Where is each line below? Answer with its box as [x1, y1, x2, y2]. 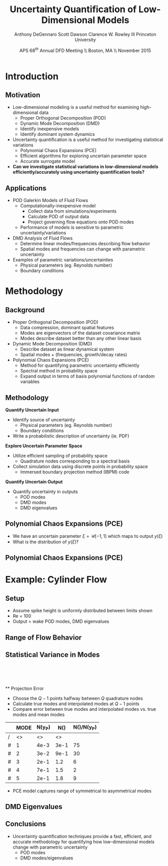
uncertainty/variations [20, 230, 66, 236]
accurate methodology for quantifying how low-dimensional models [12, 839, 155, 845]
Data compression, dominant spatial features [20, 325, 114, 331]
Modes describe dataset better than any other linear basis [20, 335, 142, 341]
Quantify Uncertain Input [5, 407, 59, 413]
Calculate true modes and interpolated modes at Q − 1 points [12, 701, 140, 707]
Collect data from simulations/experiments [27, 208, 117, 214]
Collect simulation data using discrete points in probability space [12, 464, 148, 470]
